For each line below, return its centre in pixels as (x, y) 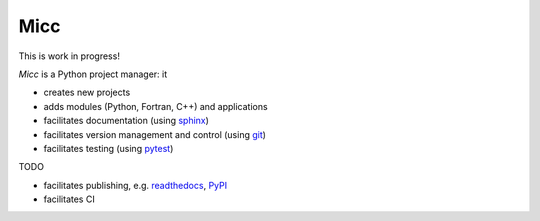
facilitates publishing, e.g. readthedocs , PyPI (135, 185)
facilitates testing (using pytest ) (108, 148)
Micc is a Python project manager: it (93, 74)
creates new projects (87, 92)
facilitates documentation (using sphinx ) (126, 121)
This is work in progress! (69, 56)
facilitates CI (69, 199)
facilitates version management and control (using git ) (155, 134)
